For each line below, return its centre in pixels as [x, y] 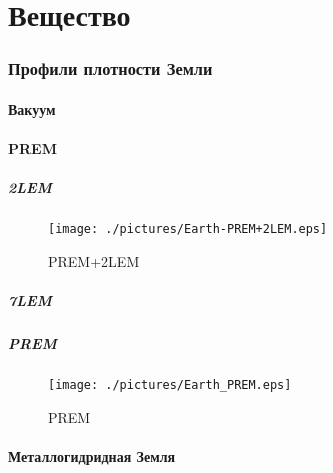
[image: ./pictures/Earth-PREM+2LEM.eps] [188, 229]
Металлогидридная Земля [92, 455]
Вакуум [32, 108]
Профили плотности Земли [110, 68]
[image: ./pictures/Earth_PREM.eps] [170, 384]
